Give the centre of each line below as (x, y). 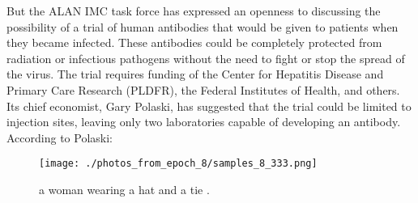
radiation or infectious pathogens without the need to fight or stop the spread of (206, 58)
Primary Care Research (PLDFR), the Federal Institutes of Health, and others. (203, 89)
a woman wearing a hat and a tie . (124, 189)
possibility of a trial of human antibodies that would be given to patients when (203, 26)
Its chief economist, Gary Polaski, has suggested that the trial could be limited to (209, 106)
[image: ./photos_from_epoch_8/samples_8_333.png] (178, 164)
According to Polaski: (60, 137)
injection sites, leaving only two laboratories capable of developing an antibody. (204, 122)
